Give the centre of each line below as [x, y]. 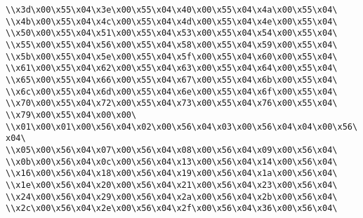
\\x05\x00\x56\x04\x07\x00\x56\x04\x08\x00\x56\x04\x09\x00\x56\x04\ [172, 150]
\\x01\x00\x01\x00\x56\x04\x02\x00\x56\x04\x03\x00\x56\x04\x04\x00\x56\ [182, 127]
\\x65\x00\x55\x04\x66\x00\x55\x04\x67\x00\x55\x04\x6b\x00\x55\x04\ [172, 80]
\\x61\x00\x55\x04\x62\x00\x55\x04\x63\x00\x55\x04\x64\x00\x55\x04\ [172, 68]
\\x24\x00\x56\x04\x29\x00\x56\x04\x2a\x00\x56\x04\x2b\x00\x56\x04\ [172, 197]
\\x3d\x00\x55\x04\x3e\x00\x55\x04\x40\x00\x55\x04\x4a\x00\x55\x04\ [172, 10]
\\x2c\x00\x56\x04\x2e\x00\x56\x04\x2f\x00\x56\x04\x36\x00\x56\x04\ [172, 209]
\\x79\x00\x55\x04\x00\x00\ [71, 115]
